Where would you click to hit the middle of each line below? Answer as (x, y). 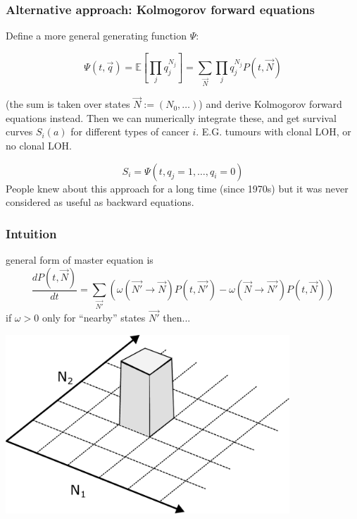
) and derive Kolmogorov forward (270, 104)
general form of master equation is (80, 260)
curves (19, 132)
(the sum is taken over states (68, 104)
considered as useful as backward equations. (100, 202)
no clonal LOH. (39, 146)
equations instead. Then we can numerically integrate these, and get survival (171, 117)
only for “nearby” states (94, 318)
